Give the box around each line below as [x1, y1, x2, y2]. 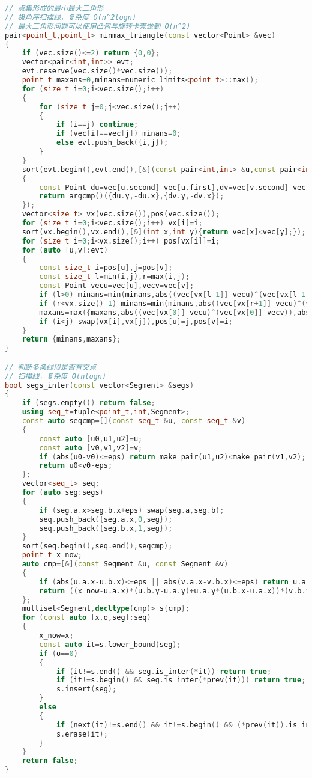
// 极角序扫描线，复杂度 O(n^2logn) [5, 13, 137, 22]
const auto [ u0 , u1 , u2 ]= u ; [39, 434, 143, 443]
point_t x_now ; [22, 551, 82, 560]
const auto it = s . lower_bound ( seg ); [39, 640, 181, 649]
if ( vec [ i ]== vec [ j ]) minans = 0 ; [56, 129, 181, 138]
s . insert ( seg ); [56, 685, 117, 694]
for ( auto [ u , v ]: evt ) [22, 245, 108, 254]
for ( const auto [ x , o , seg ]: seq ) [22, 613, 151, 622]
